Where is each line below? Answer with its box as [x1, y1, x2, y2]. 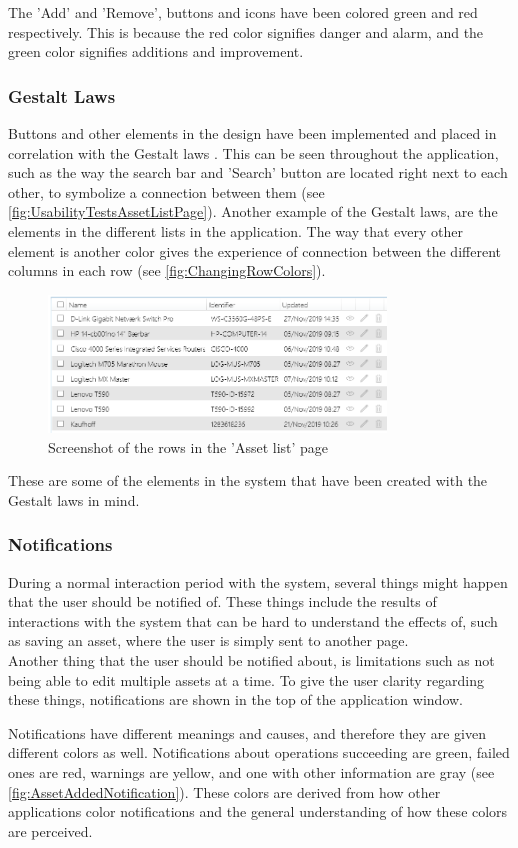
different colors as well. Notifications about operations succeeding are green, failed [8, 742, 510, 763]
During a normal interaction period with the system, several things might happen [8, 571, 508, 592]
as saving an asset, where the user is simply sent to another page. [8, 630, 409, 651]
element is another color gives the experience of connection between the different [8, 240, 501, 261]
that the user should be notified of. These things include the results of [8, 591, 437, 612]
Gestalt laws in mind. [8, 489, 140, 510]
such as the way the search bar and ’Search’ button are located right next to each [8, 162, 508, 183]
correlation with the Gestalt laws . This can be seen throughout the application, [8, 142, 499, 163]
